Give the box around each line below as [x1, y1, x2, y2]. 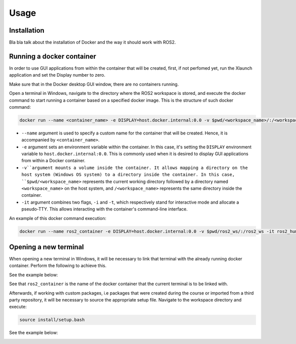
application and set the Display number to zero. [9, 72, 106, 78]
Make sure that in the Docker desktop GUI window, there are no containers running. [9, 81, 179, 87]
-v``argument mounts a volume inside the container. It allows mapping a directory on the [21, 165, 248, 171]
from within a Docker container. [21, 158, 86, 164]
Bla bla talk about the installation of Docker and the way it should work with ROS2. [9, 40, 176, 45]
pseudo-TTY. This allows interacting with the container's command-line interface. [21, 206, 188, 212]
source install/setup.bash [19, 317, 85, 323]
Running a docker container [9, 52, 96, 60]
